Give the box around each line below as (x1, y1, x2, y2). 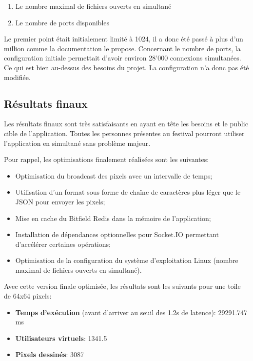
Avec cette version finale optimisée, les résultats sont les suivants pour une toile (4, 281, 241, 291)
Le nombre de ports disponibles (15, 17, 110, 27)
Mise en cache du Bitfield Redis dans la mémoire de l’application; (15, 213, 211, 223)
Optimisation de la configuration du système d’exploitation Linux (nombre (15, 255, 238, 265)
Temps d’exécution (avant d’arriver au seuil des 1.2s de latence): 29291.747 (15, 307, 248, 317)
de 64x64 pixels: (4, 291, 52, 301)
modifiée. (4, 72, 31, 82)
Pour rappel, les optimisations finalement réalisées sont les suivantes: (4, 154, 209, 164)
